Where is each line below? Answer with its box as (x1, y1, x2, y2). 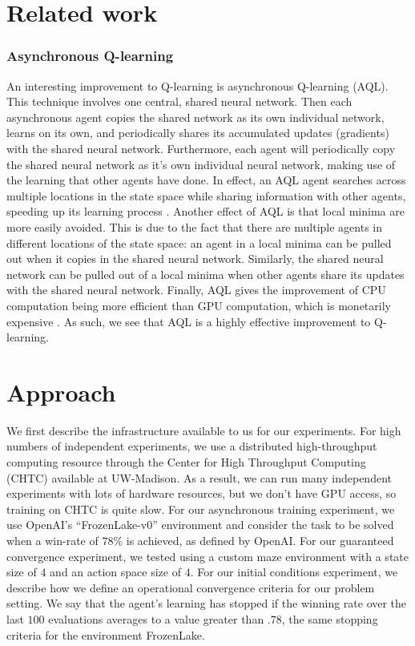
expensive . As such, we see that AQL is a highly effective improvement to (6, 313, 371, 329)
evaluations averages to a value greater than (48, 610, 264, 627)
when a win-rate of (6, 531, 99, 548)
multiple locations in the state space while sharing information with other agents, (6, 187, 406, 204)
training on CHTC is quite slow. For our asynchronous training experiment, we (6, 500, 395, 517)
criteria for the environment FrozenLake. (6, 626, 205, 643)
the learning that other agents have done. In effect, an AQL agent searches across (6, 172, 406, 188)
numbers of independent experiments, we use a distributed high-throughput (6, 438, 377, 454)
